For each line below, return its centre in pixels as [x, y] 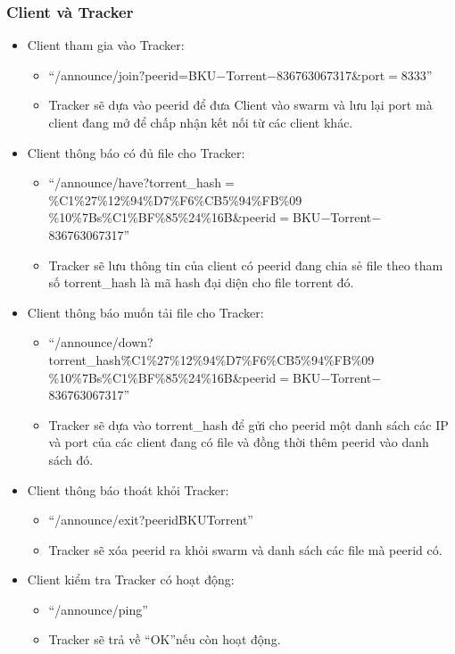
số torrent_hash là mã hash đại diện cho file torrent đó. [201, 282]
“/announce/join [94, 75]
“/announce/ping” [98, 609]
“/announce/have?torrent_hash [135, 182]
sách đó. [71, 459]
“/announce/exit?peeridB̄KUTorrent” [151, 520]
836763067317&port [331, 75]
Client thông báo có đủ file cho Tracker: [136, 152]
